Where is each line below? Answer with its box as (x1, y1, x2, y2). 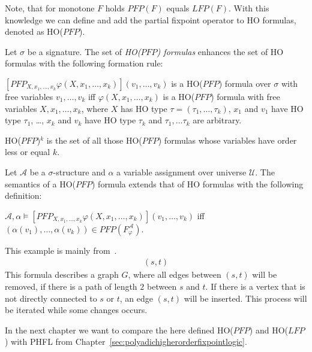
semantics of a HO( (5, 177, 76, 190)
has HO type (120, 102, 167, 114)
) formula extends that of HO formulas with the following (91, 177, 304, 190)
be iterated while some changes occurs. (5, 304, 148, 316)
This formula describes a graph (5, 268, 119, 281)
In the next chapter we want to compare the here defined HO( (5, 323, 233, 336)
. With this (229, 2, 269, 14)
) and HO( (249, 323, 289, 336)
